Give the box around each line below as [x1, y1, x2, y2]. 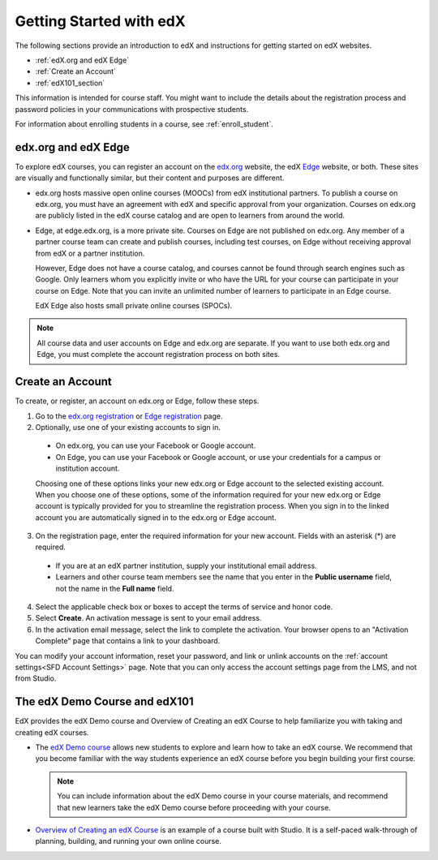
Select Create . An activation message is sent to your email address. [35, 613, 262, 623]
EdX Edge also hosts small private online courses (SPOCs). [35, 301, 233, 311]
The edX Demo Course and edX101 [15, 694, 194, 709]
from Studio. [15, 673, 57, 683]
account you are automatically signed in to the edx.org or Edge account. [35, 512, 277, 522]
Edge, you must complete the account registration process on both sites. [36, 350, 280, 359]
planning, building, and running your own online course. [35, 836, 222, 846]
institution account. [55, 463, 120, 474]
